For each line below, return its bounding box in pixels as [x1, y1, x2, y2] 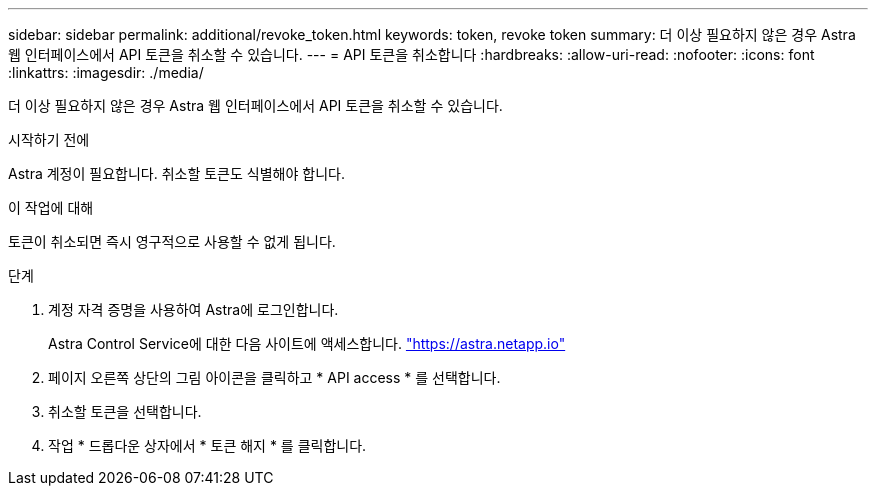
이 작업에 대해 [8, 199, 94, 216]
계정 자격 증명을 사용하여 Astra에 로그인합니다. [48, 301, 339, 318]
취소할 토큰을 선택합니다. [48, 403, 202, 420]
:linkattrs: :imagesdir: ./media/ [8, 64, 204, 81]
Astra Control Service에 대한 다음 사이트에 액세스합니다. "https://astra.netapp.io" [48, 335, 566, 352]
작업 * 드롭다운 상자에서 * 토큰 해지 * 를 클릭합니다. [48, 437, 367, 454]
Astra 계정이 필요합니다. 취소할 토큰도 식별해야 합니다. [8, 165, 345, 182]
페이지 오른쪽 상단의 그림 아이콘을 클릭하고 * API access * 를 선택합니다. [48, 369, 501, 386]
